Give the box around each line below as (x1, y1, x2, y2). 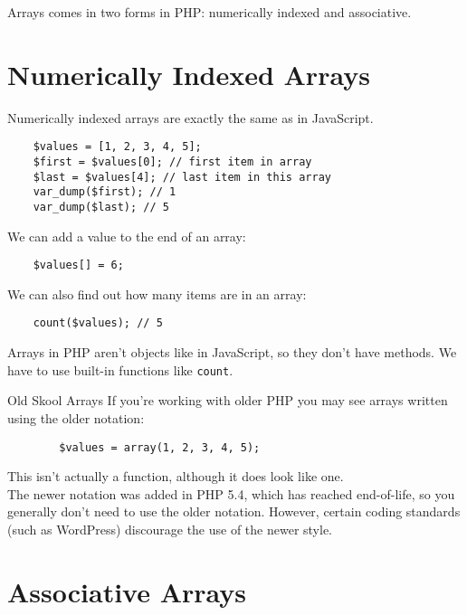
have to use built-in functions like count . (7, 360, 233, 379)
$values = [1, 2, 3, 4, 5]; (33, 140, 202, 154)
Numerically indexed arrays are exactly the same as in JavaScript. (7, 108, 374, 127)
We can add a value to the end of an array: (7, 226, 246, 245)
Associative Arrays (7, 572, 247, 610)
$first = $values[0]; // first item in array (33, 155, 312, 168)
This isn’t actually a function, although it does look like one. (7, 467, 344, 486)
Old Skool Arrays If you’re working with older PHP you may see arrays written (7, 391, 448, 410)
